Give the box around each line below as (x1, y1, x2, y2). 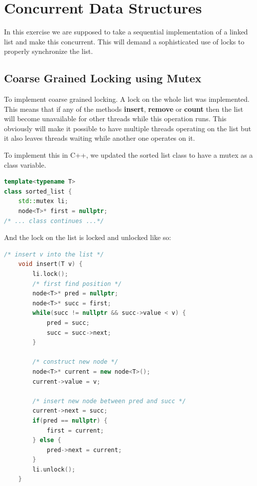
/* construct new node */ (32, 358, 119, 366)
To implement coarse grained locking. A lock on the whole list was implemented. (4, 94, 250, 104)
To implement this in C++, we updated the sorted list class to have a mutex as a (4, 150, 253, 160)
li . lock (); (32, 270, 68, 278)
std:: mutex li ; (18, 198, 68, 205)
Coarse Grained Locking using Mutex (4, 70, 202, 86)
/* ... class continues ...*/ (4, 217, 104, 225)
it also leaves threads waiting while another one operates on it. (4, 133, 195, 143)
